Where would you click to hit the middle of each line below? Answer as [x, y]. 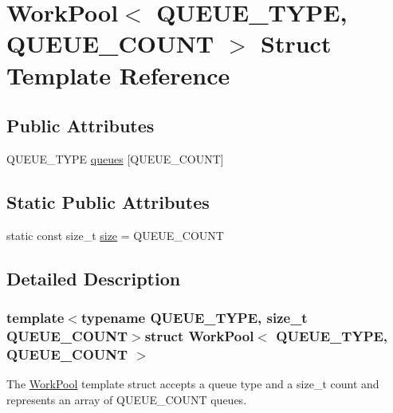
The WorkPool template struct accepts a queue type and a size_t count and [193, 384]
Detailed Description [94, 278]
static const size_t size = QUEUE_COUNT [115, 235]
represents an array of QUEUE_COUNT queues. [127, 399]
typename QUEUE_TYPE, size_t [194, 318]
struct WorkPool [199, 335]
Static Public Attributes [108, 201]
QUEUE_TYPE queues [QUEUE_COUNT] [115, 158]
